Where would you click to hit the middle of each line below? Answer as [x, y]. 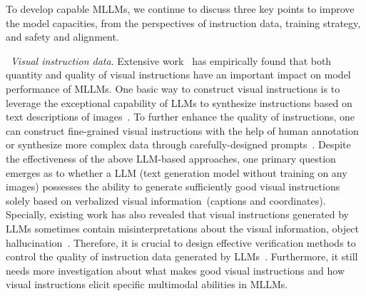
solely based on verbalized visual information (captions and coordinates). [166, 200]
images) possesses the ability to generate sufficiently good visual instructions [173, 187]
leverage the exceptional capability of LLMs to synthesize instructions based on [179, 102]
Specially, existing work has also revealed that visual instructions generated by [177, 214]
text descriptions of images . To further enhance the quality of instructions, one [181, 117]
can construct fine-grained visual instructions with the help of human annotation [182, 130]
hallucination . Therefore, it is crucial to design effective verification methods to [181, 242]
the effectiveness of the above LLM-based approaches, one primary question [171, 158]
